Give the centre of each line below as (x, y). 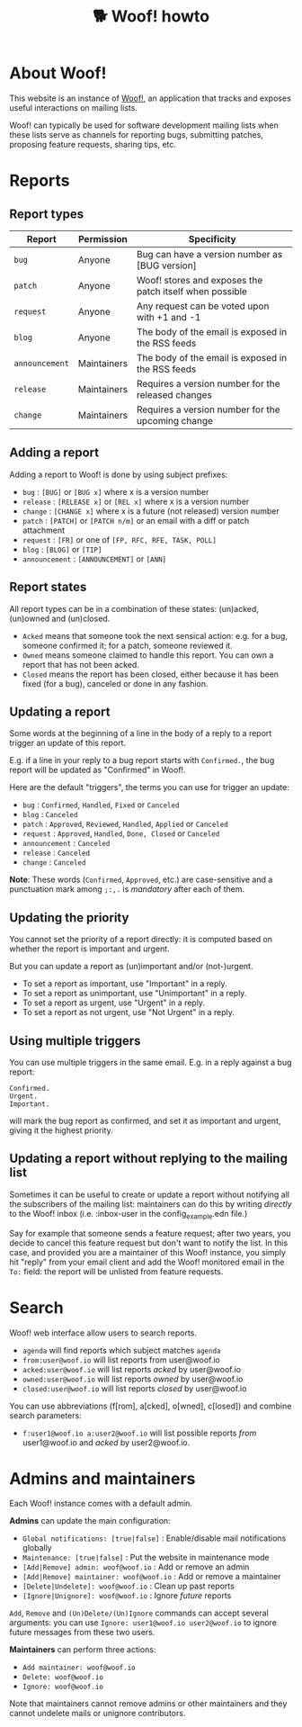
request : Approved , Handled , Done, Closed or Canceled (121, 833)
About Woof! (58, 73)
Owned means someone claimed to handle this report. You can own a (148, 655)
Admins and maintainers (102, 1478)
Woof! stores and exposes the (200, 280)
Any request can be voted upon (203, 306)
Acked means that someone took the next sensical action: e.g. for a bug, (155, 635)
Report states (48, 587)
